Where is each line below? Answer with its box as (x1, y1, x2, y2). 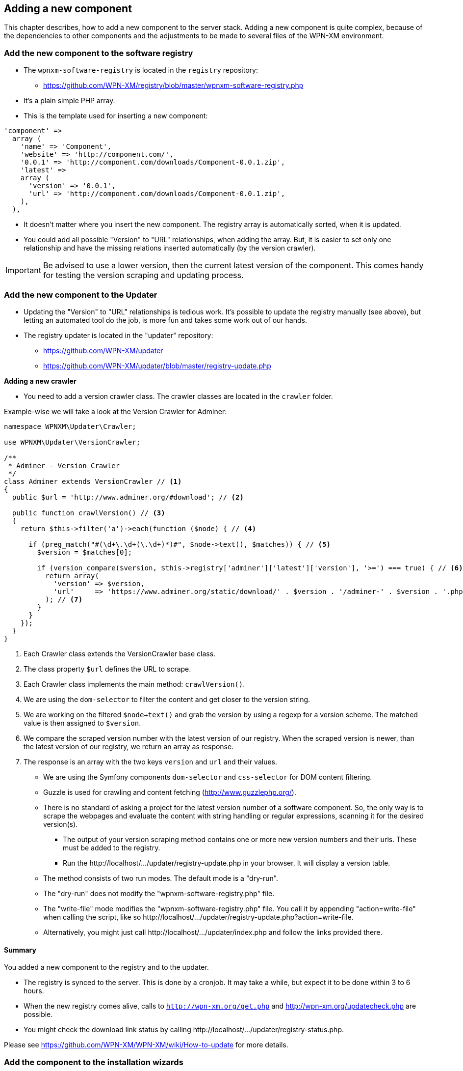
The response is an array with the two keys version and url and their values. (24, 757, 278, 766)
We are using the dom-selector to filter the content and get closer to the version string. (24, 695, 310, 704)
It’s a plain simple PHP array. (24, 96, 115, 105)
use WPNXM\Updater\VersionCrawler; (4, 438, 141, 446)
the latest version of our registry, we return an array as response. (24, 742, 234, 751)
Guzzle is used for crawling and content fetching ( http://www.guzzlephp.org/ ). (43, 788, 296, 796)
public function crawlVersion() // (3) (12, 508, 165, 517)
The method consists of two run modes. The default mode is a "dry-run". (43, 874, 279, 882)
